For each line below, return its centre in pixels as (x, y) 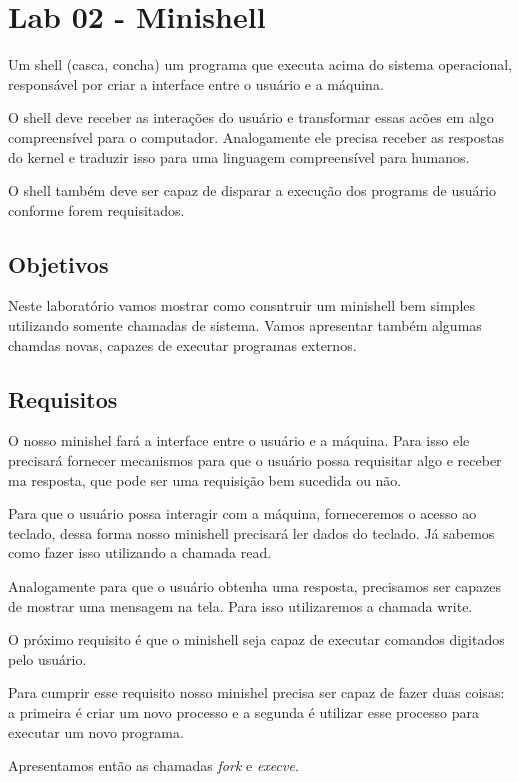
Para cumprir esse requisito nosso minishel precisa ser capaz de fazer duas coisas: (256, 692)
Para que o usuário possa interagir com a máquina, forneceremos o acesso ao (242, 513)
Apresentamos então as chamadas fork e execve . (153, 765)
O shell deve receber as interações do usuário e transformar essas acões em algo (251, 117)
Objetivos (58, 263)
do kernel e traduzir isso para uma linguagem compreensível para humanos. (239, 156)
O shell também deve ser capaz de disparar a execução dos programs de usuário (252, 190)
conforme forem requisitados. (96, 209)
